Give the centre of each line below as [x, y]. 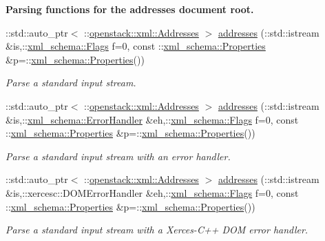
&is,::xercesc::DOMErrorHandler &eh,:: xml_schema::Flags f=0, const [152, 192]
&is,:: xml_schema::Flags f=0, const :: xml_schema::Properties [136, 46]
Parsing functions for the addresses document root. [130, 9]
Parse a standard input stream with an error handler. [118, 156]
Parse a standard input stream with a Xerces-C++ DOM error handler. [157, 230]
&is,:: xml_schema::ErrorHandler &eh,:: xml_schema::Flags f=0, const [152, 119]
